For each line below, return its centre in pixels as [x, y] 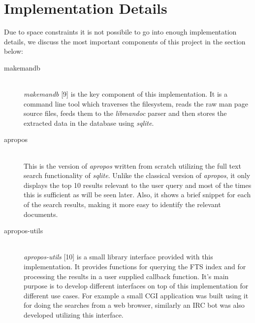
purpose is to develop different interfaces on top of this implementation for [136, 286]
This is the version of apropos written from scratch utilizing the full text [132, 165]
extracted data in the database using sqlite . [89, 123]
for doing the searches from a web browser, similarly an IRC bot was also [134, 305]
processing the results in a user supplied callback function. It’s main [126, 276]
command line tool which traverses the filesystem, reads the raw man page [136, 103]
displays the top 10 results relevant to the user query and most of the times [138, 185]
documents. [41, 214]
